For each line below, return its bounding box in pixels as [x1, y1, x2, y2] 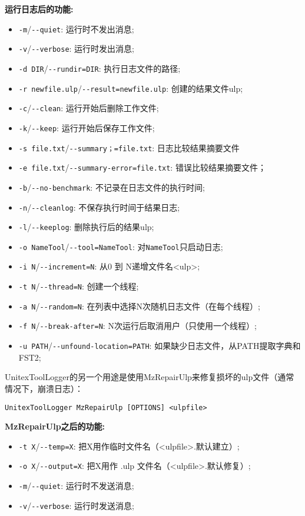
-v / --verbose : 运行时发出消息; [18, 42, 135, 55]
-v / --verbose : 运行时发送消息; [18, 499, 135, 511]
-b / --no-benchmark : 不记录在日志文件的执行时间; [18, 181, 205, 193]
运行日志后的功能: [5, 3, 74, 15]
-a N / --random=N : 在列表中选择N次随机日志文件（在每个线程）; [18, 299, 260, 312]
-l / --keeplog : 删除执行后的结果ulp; [18, 221, 154, 233]
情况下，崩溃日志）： [5, 382, 83, 394]
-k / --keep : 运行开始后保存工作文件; [18, 121, 155, 134]
